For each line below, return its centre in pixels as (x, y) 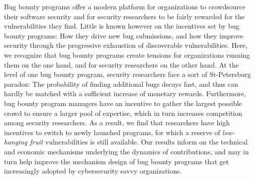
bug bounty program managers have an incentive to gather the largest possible (123, 103)
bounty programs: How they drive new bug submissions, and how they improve (124, 35)
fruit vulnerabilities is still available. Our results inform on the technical (139, 142)
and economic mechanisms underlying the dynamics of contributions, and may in (127, 151)
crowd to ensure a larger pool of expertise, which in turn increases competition (123, 113)
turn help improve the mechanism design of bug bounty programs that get (117, 161)
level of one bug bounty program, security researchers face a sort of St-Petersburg (127, 74)
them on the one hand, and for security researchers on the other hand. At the (121, 64)
